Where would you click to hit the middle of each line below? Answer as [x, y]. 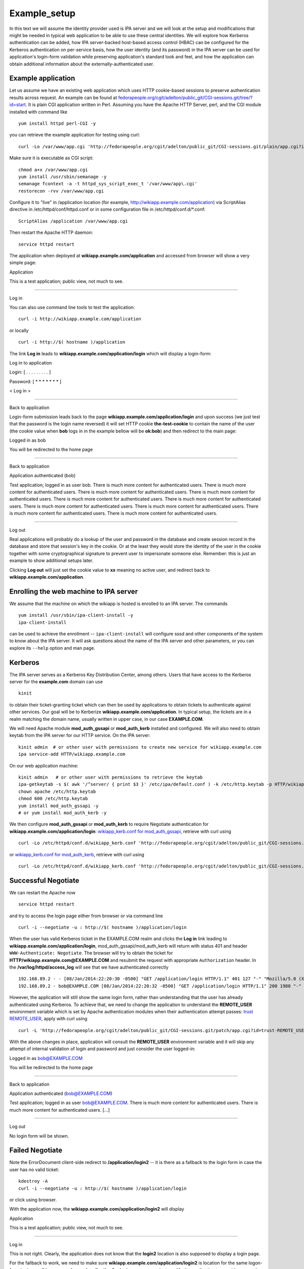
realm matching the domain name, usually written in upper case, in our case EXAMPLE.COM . [107, 719]
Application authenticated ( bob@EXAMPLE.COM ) [61, 1093]
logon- [256, 1263]
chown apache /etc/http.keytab [57, 791]
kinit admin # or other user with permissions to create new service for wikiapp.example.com [140, 747]
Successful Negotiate [44, 880]
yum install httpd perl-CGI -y [57, 123]
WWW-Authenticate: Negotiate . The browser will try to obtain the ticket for [91, 953]
